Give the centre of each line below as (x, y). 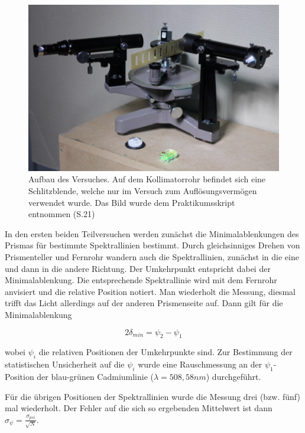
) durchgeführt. (233, 376)
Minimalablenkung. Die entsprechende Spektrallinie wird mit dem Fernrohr (141, 280)
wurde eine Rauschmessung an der (200, 364)
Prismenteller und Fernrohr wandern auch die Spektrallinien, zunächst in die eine (152, 256)
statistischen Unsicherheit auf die (65, 364)
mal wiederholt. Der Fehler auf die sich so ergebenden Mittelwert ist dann (139, 408)
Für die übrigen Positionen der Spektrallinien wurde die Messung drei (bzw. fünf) (152, 396)
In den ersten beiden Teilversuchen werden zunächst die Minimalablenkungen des (152, 233)
